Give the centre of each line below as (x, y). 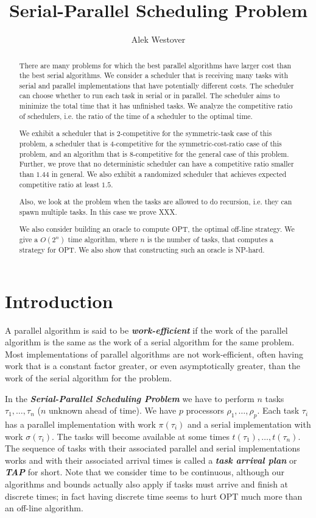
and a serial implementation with (249, 424)
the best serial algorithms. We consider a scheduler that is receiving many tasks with (154, 75)
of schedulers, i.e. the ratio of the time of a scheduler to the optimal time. (136, 116)
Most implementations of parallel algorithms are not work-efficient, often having (154, 354)
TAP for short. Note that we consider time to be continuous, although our (145, 472)
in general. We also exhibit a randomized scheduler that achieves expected (169, 174)
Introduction (59, 300)
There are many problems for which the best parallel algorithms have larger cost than (155, 65)
